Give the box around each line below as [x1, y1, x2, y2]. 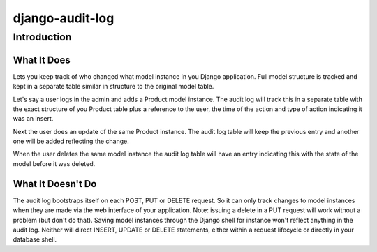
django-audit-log [13, 10, 114, 26]
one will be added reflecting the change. [13, 137, 129, 146]
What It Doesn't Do [13, 178, 97, 190]
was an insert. [13, 114, 54, 123]
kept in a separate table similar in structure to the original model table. [13, 82, 214, 91]
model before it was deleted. [13, 159, 96, 168]
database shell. [13, 235, 57, 244]
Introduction [13, 31, 72, 43]
